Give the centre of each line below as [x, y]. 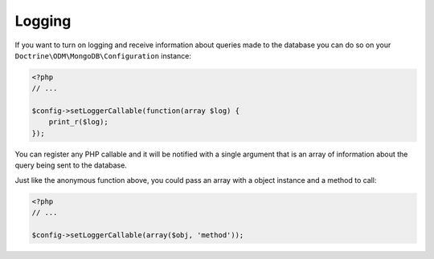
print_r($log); [78, 122]
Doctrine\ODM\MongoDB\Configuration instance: [103, 55]
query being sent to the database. [71, 165]
